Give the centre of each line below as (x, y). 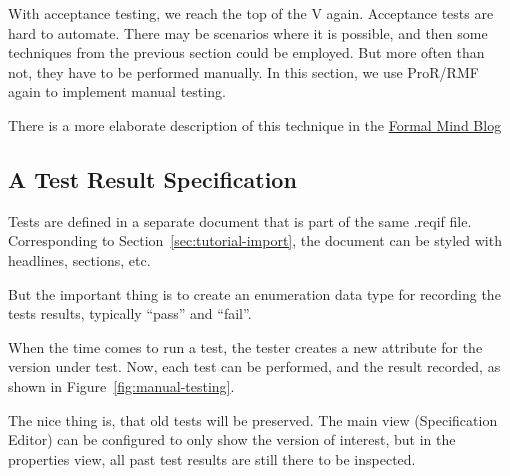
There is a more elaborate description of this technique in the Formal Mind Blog (255, 124)
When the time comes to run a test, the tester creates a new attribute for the (245, 346)
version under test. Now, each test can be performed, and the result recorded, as (254, 366)
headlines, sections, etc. (79, 259)
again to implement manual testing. (117, 91)
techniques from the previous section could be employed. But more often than (246, 52)
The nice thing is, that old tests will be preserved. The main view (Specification (253, 419)
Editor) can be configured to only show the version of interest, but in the (232, 439)
